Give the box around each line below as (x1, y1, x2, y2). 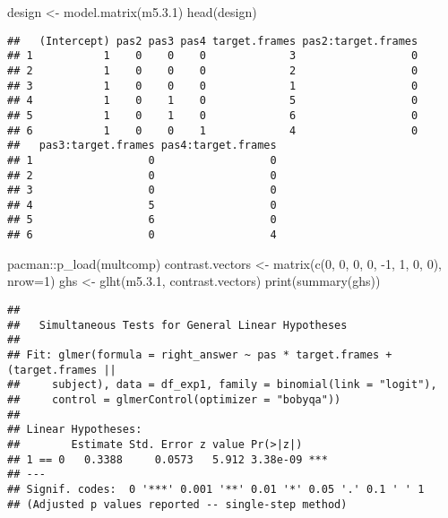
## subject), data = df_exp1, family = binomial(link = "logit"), (7, 378, 437, 392)
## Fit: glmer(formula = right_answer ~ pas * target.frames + (7, 348, 392, 361)
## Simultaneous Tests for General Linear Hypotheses (7, 318, 348, 332)
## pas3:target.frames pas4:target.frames (7, 139, 277, 152)
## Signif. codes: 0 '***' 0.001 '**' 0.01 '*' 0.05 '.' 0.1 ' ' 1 (7, 482, 425, 496)
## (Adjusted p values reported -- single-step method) (7, 497, 348, 511)
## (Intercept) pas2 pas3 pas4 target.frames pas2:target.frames (7, 34, 418, 47)
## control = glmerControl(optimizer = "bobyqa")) (7, 393, 341, 406)
